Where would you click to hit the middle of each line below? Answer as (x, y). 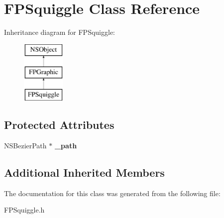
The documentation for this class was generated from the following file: (112, 193)
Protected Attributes (59, 125)
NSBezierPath (25, 145)
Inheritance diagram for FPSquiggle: (59, 32)
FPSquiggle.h (24, 210)
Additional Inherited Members (84, 172)
